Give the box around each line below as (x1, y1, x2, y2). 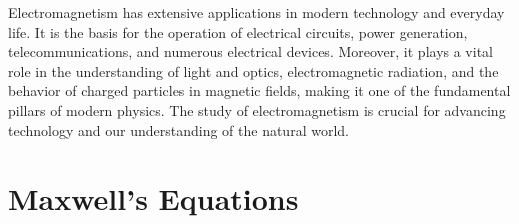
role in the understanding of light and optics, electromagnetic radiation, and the (8, 60, 499, 81)
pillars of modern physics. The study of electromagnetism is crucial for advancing (8, 99, 506, 120)
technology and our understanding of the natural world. (8, 119, 349, 140)
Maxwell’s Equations (8, 178, 299, 219)
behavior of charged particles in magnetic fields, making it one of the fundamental (8, 80, 511, 101)
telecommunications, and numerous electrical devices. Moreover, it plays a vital (8, 41, 493, 62)
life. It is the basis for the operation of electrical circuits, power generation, (8, 21, 468, 42)
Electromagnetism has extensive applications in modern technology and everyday (8, 2, 505, 22)
